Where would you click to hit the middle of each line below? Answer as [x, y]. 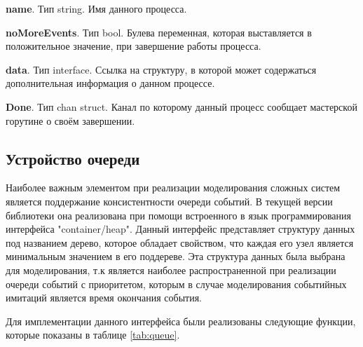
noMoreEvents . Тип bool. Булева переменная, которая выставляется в [159, 32]
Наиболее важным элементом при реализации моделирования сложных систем [173, 188]
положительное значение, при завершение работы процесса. [133, 46]
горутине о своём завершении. [70, 120]
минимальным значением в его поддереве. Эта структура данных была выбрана [176, 256]
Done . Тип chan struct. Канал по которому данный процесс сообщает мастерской [181, 106]
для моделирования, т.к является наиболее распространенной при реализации [171, 270]
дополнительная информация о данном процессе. [110, 83]
